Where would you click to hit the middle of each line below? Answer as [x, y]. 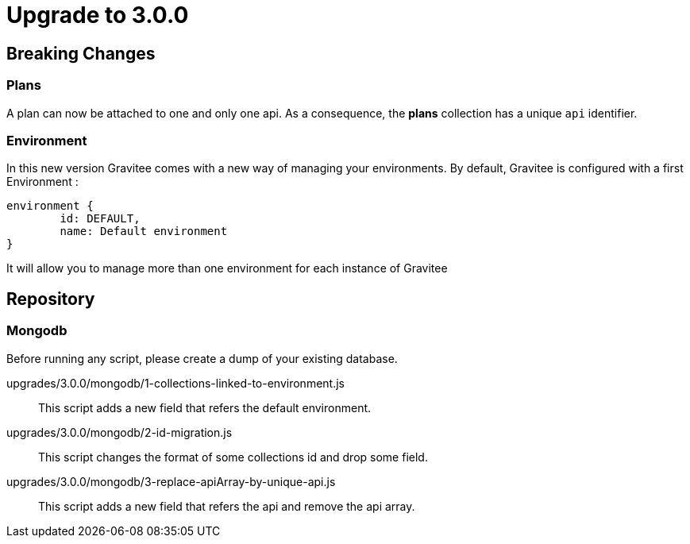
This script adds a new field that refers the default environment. [205, 407]
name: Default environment [144, 231]
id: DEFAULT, [100, 219]
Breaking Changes [81, 53]
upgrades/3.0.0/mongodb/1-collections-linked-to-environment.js [175, 383]
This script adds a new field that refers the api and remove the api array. [227, 506]
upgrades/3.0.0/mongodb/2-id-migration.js [119, 432]
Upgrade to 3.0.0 [98, 15]
